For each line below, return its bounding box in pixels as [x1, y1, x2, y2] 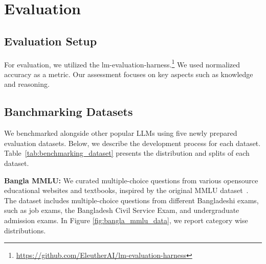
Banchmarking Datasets [4, 104, 133, 119]
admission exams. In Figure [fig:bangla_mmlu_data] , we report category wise [4, 214, 248, 225]
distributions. [4, 225, 46, 235]
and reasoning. [4, 79, 50, 89]
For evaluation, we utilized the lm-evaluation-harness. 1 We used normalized [4, 57, 240, 69]
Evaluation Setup [4, 33, 97, 49]
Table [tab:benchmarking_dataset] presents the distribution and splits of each [4, 148, 250, 158]
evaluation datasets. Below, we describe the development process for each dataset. [4, 137, 261, 148]
